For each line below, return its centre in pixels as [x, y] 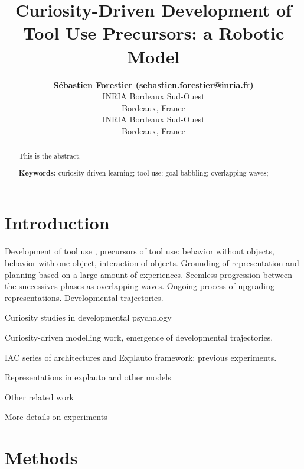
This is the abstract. [50, 156]
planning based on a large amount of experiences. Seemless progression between [149, 274]
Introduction [57, 223]
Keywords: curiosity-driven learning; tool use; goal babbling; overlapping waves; [143, 173]
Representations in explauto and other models [88, 377]
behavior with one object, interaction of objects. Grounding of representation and [152, 263]
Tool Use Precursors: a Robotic [153, 33]
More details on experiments [56, 417]
